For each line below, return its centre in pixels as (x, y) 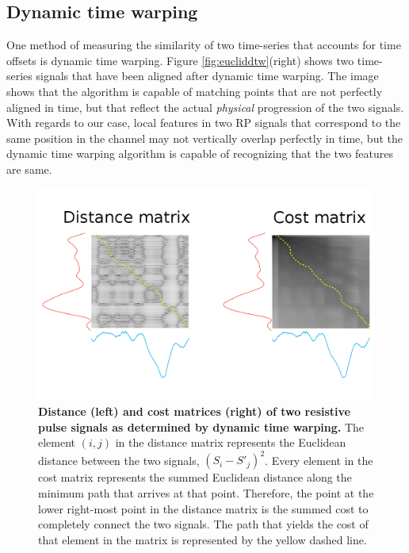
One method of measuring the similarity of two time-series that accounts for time (204, 45)
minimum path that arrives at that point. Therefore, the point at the (206, 493)
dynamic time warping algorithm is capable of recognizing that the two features (200, 154)
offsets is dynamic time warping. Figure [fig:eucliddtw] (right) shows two (180, 60)
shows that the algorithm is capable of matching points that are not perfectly (195, 91)
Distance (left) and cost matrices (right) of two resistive (194, 411)
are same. (29, 169)
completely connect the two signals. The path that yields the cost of (203, 524)
